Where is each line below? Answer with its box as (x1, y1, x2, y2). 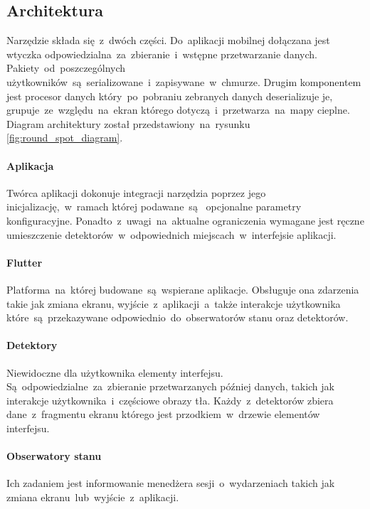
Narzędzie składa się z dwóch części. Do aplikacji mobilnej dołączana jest (6, 33, 330, 48)
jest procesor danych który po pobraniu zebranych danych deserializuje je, (6, 88, 333, 103)
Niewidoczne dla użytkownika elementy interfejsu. (6, 365, 223, 380)
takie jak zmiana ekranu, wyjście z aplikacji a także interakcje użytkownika (6, 296, 341, 311)
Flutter (6, 254, 43, 269)
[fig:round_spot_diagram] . (6, 130, 123, 145)
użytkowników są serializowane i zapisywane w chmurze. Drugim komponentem (6, 74, 361, 89)
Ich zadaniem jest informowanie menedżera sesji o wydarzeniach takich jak (6, 476, 335, 491)
